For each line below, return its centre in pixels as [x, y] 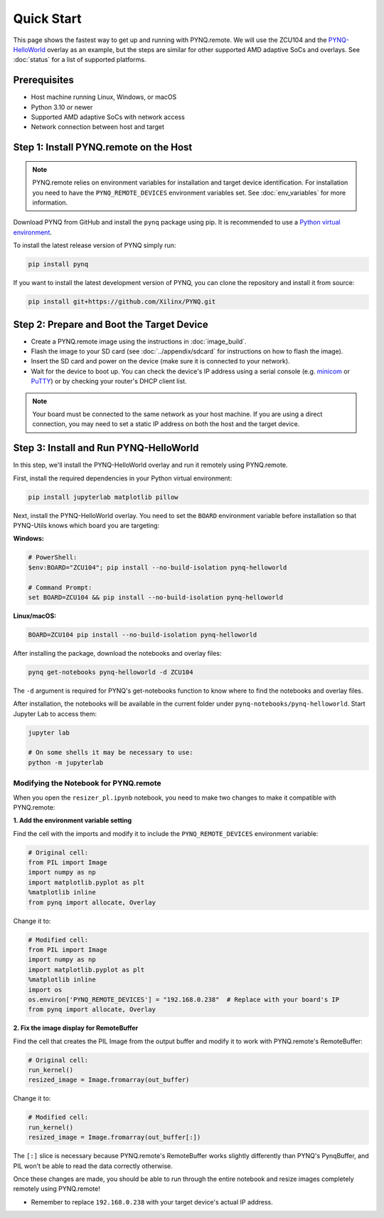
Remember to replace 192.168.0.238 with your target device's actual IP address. [152, 1202]
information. [50, 202]
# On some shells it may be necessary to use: [111, 753]
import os [45, 990]
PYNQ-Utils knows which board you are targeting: [86, 525]
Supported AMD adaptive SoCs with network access [108, 117]
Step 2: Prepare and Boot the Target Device [111, 324]
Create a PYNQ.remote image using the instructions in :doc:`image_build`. [139, 341]
